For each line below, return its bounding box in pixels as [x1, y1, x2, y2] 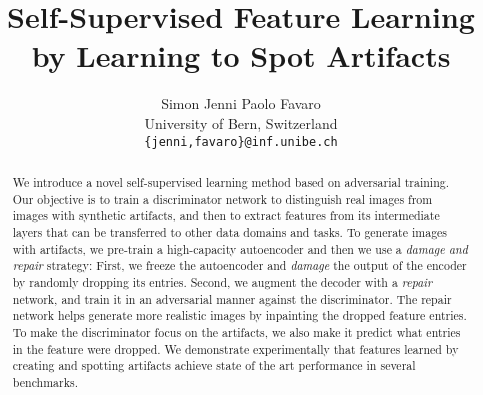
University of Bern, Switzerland [144, 112, 338, 133]
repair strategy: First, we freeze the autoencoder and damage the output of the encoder [12, 257, 467, 274]
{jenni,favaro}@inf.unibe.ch [144, 134, 338, 149]
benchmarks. [12, 373, 78, 390]
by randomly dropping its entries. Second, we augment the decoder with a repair [12, 273, 432, 290]
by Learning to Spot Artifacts [31, 35, 451, 76]
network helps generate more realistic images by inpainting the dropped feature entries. [12, 307, 467, 324]
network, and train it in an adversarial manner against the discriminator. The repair [12, 290, 452, 307]
